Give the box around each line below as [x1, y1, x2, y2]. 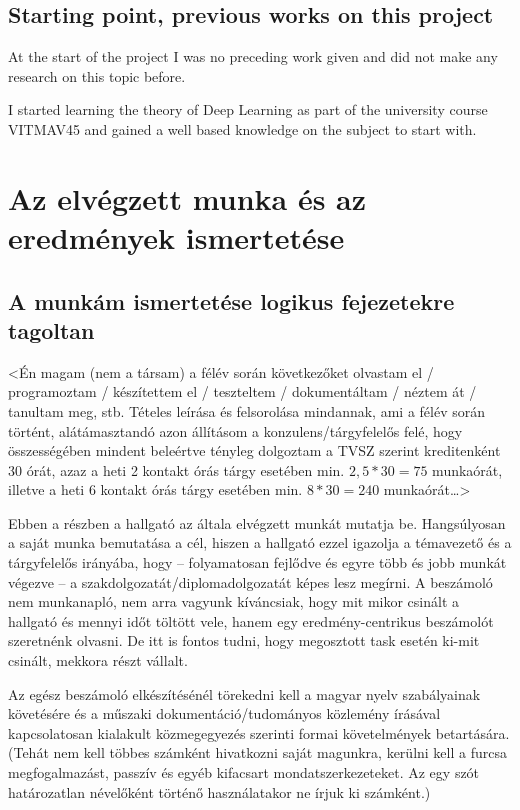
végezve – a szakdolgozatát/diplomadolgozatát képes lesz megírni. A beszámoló [8, 571, 493, 592]
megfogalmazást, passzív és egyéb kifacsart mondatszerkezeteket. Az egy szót [8, 762, 480, 783]
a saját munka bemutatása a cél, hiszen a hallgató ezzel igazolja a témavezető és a [8, 532, 512, 553]
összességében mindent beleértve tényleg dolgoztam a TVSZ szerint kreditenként [8, 440, 501, 461]
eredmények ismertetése [8, 216, 345, 257]
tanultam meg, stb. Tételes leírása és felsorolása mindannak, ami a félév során [8, 400, 485, 421]
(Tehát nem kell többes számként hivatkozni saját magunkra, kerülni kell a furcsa [8, 742, 507, 763]
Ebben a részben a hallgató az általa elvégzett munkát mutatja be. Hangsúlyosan [8, 512, 506, 533]
